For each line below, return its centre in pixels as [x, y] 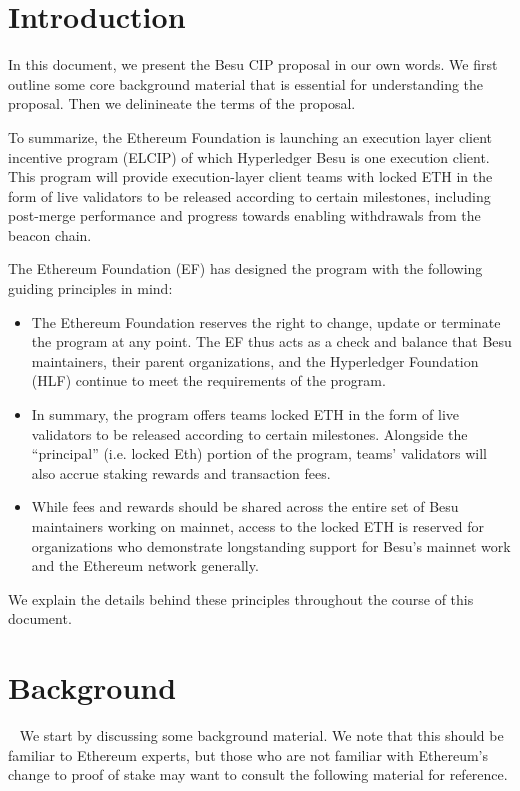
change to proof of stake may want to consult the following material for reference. [258, 774]
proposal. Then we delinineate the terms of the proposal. [182, 103]
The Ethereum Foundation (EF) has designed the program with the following [245, 268]
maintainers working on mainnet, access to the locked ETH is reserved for [258, 526]
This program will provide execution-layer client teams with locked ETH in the [250, 176]
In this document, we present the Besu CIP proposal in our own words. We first [253, 64]
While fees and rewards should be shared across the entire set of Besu [245, 506]
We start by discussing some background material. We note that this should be [261, 735]
